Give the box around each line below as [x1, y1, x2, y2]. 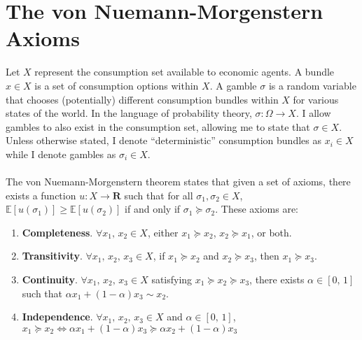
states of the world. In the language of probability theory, [6, 106, 252, 120]
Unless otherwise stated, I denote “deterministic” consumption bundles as [6, 133, 321, 148]
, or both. [251, 225, 292, 239]
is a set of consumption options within [34, 78, 199, 92]
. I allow [295, 106, 331, 120]
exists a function [6, 187, 76, 202]
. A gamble [209, 78, 257, 92]
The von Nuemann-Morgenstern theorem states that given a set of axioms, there [6, 174, 351, 189]
